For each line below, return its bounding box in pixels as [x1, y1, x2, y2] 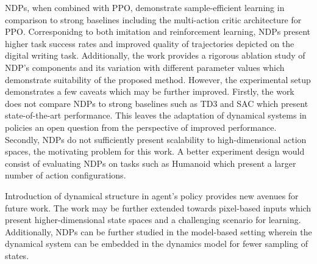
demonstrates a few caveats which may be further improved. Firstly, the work [5, 85, 294, 98]
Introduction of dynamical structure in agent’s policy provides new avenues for [5, 189, 299, 202]
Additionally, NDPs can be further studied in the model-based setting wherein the [5, 225, 312, 238]
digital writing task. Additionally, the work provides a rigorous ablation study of [5, 49, 305, 62]
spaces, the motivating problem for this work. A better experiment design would [5, 145, 305, 158]
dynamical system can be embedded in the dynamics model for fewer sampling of [5, 237, 308, 250]
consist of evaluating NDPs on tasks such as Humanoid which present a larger [5, 156, 296, 169]
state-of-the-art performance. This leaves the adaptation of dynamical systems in [5, 109, 307, 122]
